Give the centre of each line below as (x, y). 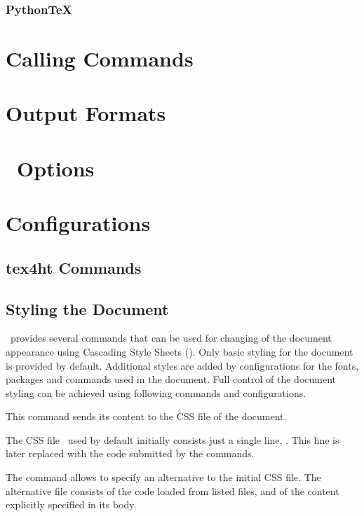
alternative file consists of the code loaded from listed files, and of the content (173, 490)
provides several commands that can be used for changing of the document (171, 338)
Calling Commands (100, 58)
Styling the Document (87, 308)
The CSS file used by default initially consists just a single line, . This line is (173, 439)
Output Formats (86, 113)
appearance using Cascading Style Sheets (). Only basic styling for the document (180, 351)
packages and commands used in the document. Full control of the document (171, 379)
